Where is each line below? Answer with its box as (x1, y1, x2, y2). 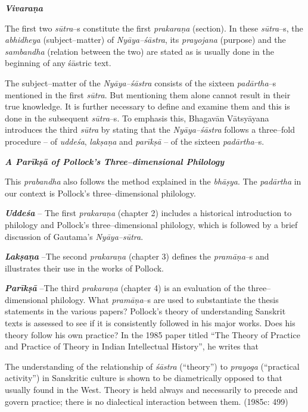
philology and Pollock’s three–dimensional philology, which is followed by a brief (5, 218, 298, 230)
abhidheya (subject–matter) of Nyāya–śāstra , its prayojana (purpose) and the (5, 33, 286, 46)
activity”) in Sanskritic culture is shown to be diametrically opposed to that (5, 372, 282, 384)
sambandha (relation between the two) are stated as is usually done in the (5, 45, 274, 57)
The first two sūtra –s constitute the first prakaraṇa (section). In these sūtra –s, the (5, 21, 303, 34)
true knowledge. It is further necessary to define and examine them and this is (5, 100, 290, 113)
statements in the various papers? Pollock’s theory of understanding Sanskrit (5, 305, 286, 317)
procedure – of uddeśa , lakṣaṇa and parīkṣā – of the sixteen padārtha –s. (5, 135, 265, 147)
